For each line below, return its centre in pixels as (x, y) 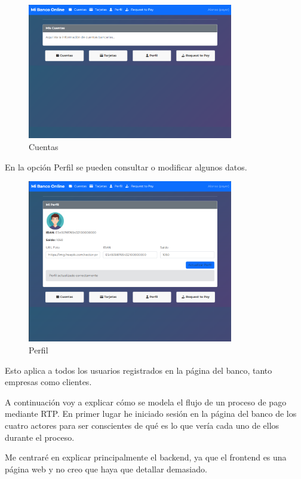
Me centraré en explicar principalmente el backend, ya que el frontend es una (146, 457)
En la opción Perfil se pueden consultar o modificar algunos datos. (126, 167)
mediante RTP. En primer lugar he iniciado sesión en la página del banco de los (151, 414)
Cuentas (44, 146)
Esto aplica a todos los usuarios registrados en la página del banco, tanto (139, 370)
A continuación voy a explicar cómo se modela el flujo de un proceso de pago (146, 402)
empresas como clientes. (48, 382)
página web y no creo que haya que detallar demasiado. (106, 469)
